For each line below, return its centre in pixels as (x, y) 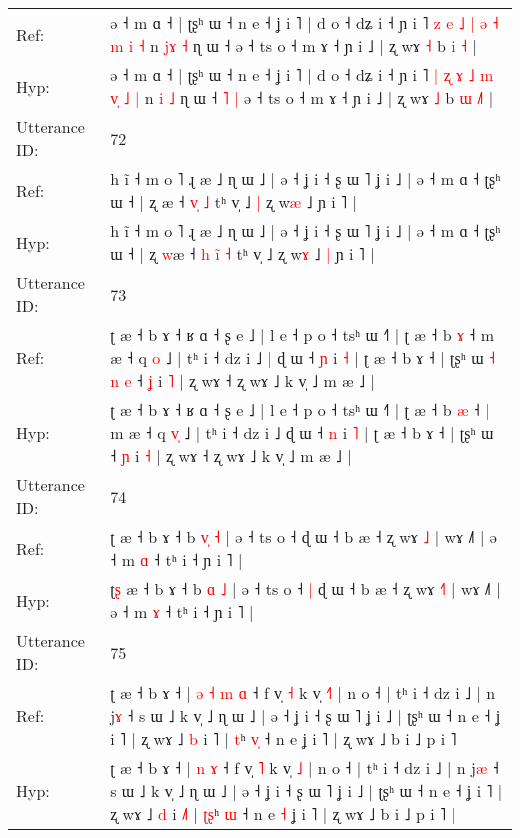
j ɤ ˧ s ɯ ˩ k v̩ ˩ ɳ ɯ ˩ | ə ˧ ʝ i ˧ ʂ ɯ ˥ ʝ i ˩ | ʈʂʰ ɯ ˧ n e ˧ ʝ (305, 715)
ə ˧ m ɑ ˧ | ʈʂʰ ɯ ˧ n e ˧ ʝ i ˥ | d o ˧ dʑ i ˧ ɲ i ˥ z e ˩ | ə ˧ (304, 22)
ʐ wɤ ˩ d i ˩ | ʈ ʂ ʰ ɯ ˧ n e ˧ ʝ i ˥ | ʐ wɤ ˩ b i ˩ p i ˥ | (283, 813)
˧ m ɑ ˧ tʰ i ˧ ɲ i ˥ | (176, 559)
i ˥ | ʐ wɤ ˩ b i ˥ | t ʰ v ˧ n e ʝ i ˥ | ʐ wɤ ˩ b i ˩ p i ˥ (283, 738)
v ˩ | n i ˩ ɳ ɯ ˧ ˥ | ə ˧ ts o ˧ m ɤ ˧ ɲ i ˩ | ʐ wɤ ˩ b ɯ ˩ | (302, 97)
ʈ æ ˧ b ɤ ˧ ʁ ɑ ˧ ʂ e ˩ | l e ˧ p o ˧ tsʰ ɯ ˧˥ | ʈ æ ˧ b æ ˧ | (300, 409)
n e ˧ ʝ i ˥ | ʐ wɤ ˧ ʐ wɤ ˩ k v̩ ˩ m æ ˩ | (242, 380)
